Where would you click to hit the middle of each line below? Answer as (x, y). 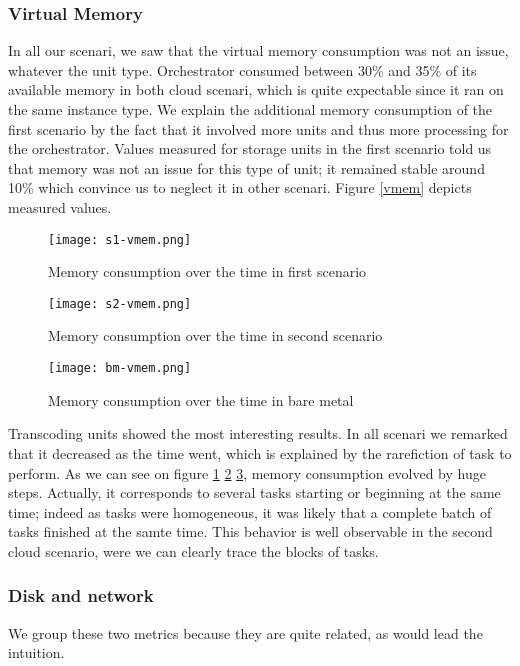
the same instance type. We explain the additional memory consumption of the (250, 109)
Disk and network (81, 595)
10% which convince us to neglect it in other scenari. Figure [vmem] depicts (240, 187)
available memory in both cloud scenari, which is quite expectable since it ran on (256, 89)
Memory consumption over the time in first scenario (207, 271)
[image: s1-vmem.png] (120, 239)
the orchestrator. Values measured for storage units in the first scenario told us (250, 148)
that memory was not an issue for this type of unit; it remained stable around (246, 167)
